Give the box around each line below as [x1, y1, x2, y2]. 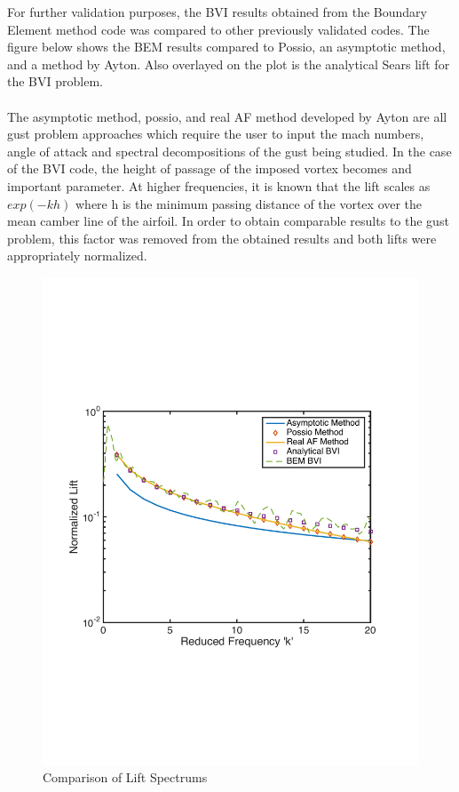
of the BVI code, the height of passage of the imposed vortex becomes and [7, 159, 412, 178]
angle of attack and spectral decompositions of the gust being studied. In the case [7, 141, 452, 160]
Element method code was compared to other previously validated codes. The [7, 20, 430, 38]
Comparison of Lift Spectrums [43, 768, 208, 787]
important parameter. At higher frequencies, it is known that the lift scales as [7, 176, 431, 195]
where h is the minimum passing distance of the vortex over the [75, 194, 423, 212]
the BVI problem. [7, 72, 103, 91]
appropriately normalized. [7, 246, 147, 265]
